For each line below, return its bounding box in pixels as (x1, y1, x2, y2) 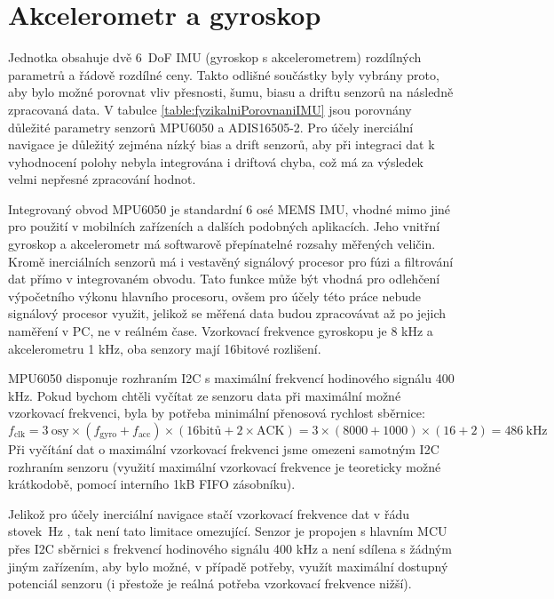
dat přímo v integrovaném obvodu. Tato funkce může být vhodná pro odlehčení (8, 269, 440, 288)
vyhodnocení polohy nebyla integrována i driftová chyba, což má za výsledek (8, 152, 424, 171)
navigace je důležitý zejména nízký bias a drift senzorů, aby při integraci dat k (8, 135, 435, 154)
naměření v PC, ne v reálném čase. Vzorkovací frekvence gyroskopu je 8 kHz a (8, 322, 433, 340)
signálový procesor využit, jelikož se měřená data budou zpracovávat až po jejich (8, 304, 447, 323)
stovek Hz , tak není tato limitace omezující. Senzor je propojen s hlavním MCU (8, 522, 447, 540)
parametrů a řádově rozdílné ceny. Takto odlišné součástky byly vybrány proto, (8, 65, 439, 84)
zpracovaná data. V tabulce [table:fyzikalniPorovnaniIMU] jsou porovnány (8, 100, 412, 118)
